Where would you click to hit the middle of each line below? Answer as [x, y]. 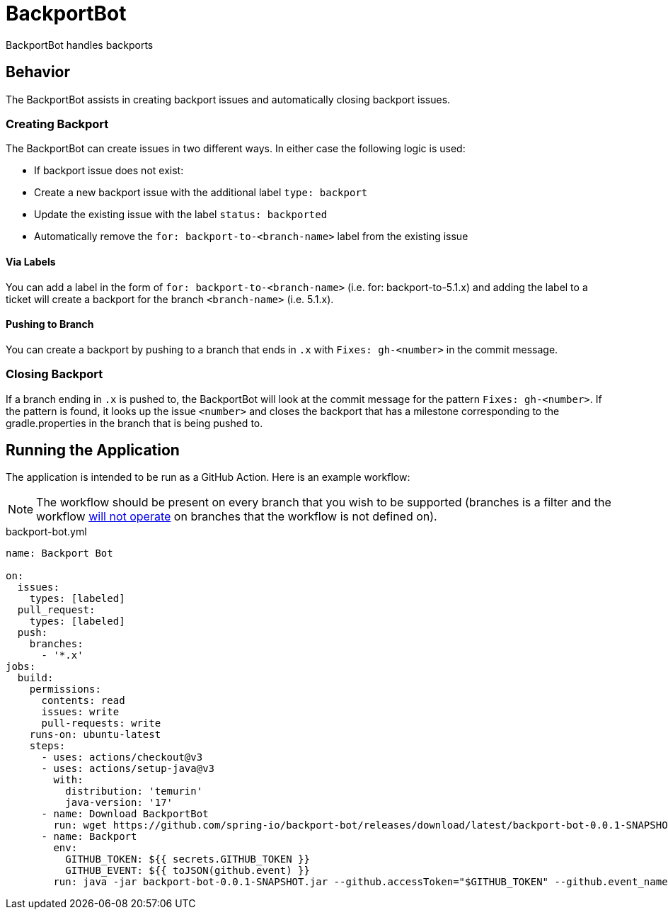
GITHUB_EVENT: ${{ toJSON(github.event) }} [188, 871]
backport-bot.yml [46, 532]
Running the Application [93, 450]
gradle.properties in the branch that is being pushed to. [134, 423]
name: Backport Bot [59, 553]
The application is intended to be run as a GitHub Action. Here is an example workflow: [208, 477]
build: [35, 678]
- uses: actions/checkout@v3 [122, 757]
